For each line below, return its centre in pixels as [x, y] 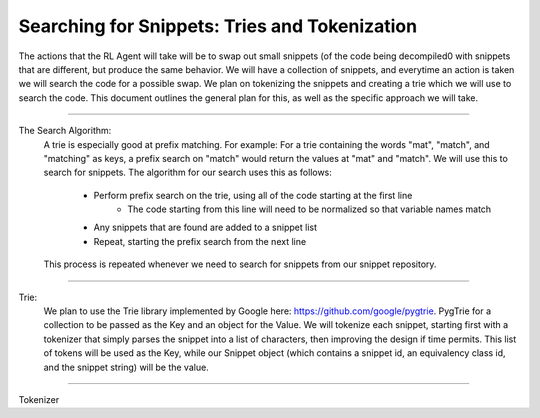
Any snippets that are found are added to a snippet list [205, 227]
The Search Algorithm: [65, 131]
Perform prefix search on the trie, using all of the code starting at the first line [253, 195]
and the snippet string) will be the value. [126, 367]
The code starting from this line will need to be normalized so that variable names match [309, 209]
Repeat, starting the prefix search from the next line [200, 241]
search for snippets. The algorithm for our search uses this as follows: [187, 172]
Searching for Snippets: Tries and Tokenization [218, 26]
